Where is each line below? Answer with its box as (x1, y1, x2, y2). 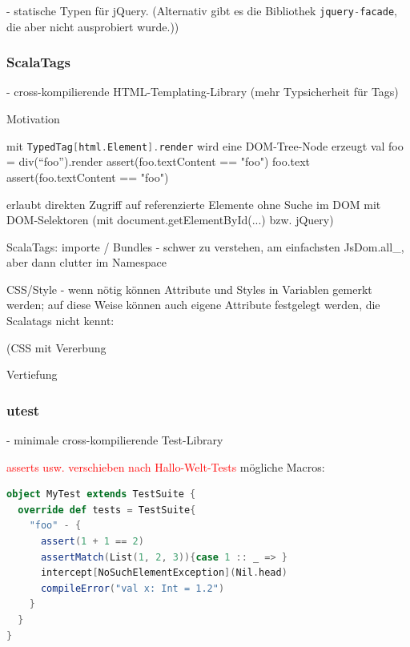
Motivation (6, 111, 60, 127)
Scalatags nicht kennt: (6, 312, 115, 329)
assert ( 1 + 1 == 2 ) (40, 536, 144, 548)
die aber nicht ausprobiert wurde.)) (6, 18, 179, 34)
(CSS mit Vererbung (6, 339, 107, 356)
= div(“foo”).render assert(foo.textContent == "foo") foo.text (6, 153, 311, 170)
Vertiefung (6, 366, 58, 383)
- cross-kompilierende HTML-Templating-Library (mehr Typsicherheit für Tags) (6, 83, 399, 100)
